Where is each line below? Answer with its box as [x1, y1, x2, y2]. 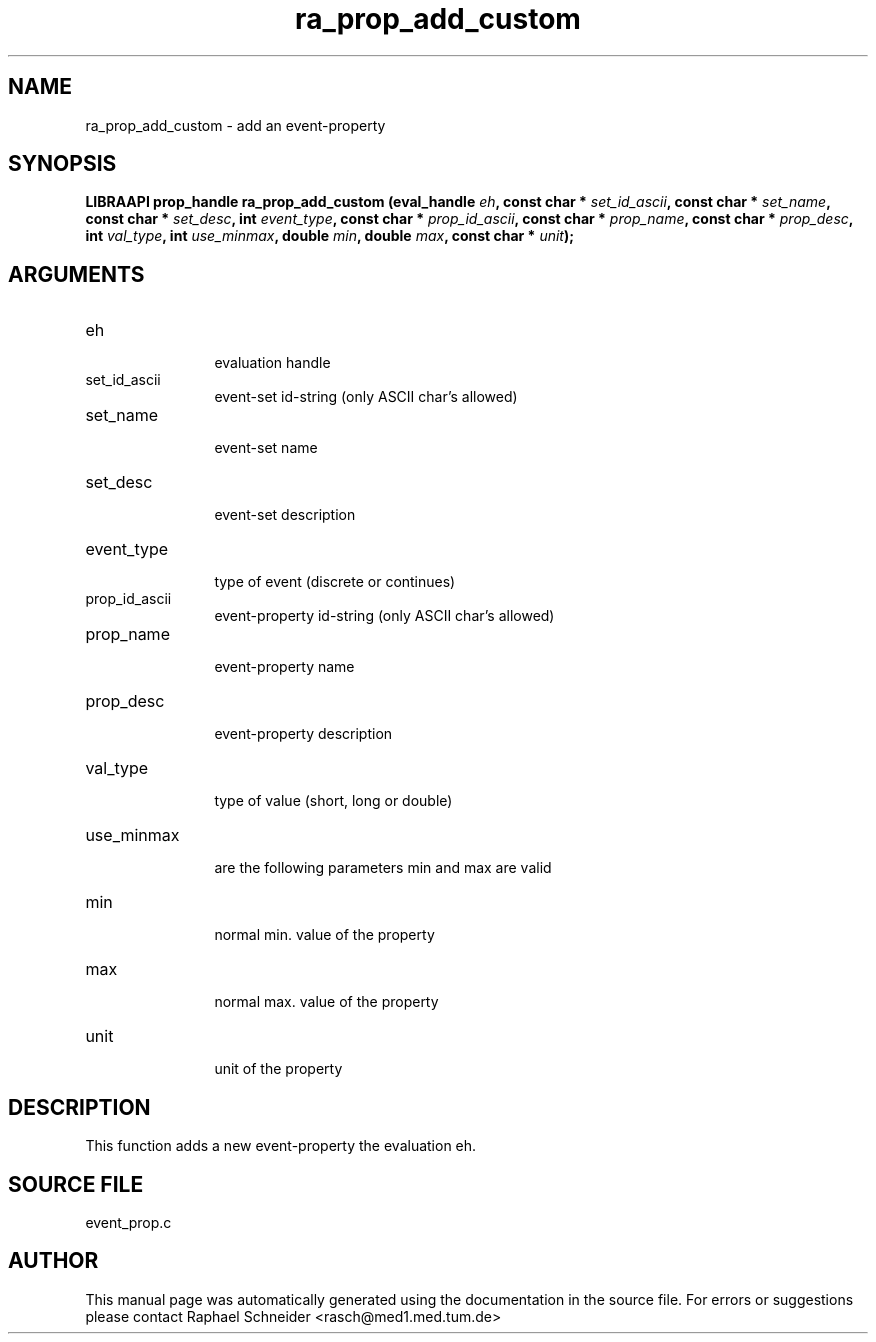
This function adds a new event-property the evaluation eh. [85, 1137, 477, 1155]
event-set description [214, 506, 356, 524]
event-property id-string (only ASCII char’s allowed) [214, 607, 555, 625]
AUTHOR [8, 1248, 99, 1274]
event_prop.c [85, 1213, 172, 1231]
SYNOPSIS [8, 151, 117, 177]
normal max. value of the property [214, 993, 439, 1011]
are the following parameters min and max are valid [214, 859, 552, 877]
